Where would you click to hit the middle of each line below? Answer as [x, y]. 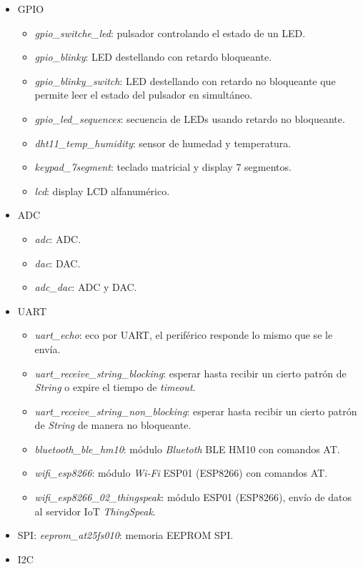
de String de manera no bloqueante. [113, 425]
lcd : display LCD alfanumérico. [102, 191]
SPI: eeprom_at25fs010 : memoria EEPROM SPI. [125, 535]
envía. [48, 348]
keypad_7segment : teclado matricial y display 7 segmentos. [163, 167]
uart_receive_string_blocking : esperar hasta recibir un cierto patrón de [190, 373]
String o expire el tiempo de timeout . [115, 387]
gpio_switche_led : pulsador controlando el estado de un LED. [170, 33]
